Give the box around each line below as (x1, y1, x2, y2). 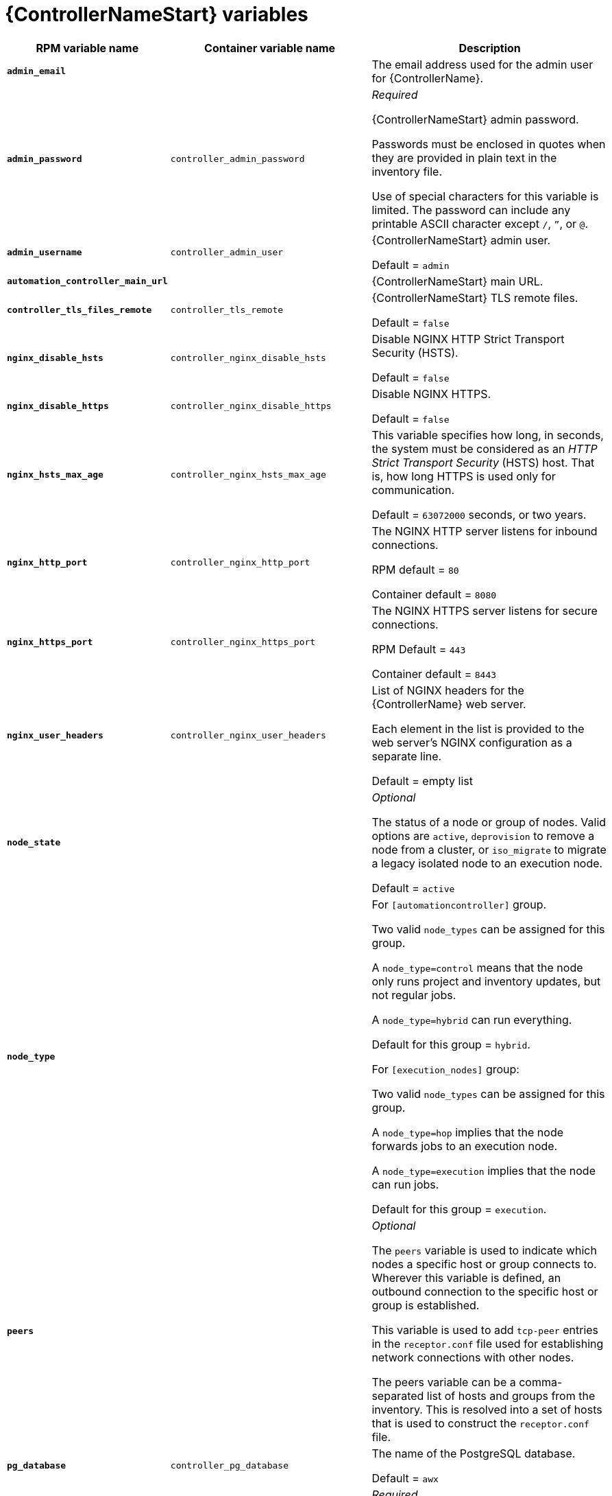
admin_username (7, 247, 82, 258)
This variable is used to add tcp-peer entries (371, 1322, 599, 1337)
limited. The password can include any (371, 202, 571, 217)
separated (371, 1388, 424, 1403)
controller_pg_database (170, 1460, 289, 1471)
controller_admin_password (170, 154, 305, 165)
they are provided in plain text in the (371, 150, 557, 165)
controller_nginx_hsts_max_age (170, 469, 326, 480)
